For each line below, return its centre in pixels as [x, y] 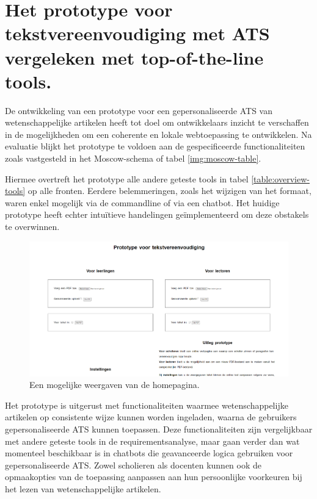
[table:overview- [280, 178]
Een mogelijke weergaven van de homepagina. [115, 385]
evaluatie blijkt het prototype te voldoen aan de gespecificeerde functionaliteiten [155, 146]
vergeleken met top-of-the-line [134, 57]
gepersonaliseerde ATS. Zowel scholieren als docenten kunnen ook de [133, 465]
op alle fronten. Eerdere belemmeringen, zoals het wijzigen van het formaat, [169, 191]
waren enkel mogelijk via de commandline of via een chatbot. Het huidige [142, 202]
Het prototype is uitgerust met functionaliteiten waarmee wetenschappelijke [147, 405]
